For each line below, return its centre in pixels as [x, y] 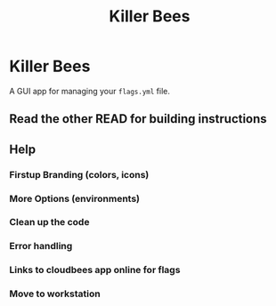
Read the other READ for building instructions [138, 119]
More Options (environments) [75, 198]
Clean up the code [49, 222]
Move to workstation [55, 294]
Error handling [41, 246]
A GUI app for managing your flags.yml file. [90, 91]
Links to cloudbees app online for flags [95, 270]
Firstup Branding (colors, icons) [79, 174]
